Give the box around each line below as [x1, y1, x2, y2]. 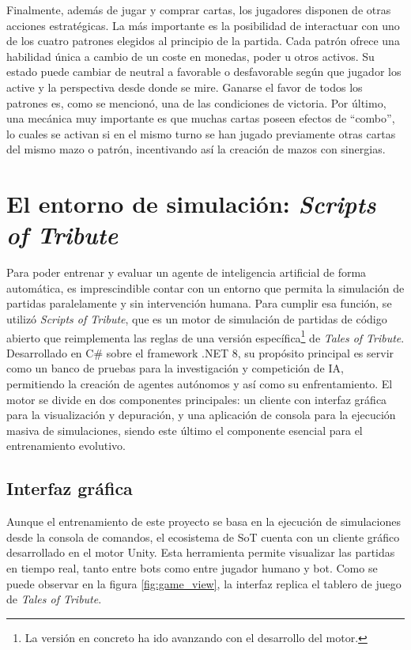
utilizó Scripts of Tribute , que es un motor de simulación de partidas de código [6, 311, 387, 327]
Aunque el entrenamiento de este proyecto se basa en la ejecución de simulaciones [6, 513, 401, 530]
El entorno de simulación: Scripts [6, 187, 376, 221]
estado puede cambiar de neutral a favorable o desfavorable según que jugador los [6, 63, 402, 80]
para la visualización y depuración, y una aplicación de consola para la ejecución [6, 406, 396, 423]
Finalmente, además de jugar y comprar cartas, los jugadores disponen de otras [6, 2, 391, 17]
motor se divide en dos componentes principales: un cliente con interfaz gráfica [6, 391, 387, 407]
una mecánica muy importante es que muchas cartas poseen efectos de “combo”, [6, 110, 395, 127]
